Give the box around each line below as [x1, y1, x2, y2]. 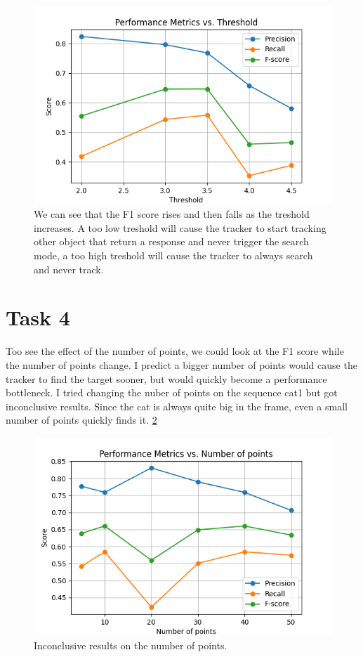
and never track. [34, 261, 104, 276]
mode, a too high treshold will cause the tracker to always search [34, 248, 313, 263]
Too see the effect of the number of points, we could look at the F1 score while [6, 344, 344, 358]
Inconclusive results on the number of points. [34, 638, 227, 653]
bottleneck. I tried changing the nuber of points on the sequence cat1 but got [6, 385, 338, 400]
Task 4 [6, 303, 70, 332]
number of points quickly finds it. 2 [6, 412, 157, 427]
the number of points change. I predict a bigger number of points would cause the [6, 357, 357, 372]
